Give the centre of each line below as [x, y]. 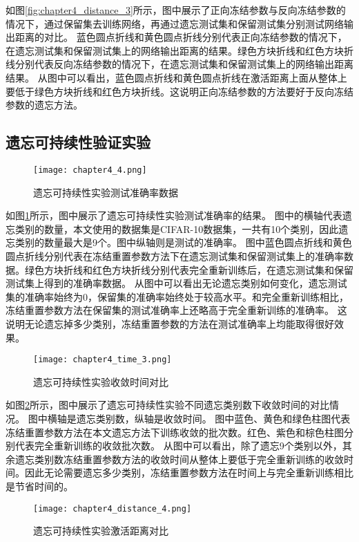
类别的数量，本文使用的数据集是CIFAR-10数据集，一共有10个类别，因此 [177, 228]
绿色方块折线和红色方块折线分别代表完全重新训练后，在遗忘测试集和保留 [189, 269]
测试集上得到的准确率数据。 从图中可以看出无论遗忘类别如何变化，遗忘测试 [176, 283]
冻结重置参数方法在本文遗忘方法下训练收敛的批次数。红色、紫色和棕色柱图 [175, 432]
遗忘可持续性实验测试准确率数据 [106, 192]
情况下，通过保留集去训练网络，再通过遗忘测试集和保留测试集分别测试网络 [175, 23]
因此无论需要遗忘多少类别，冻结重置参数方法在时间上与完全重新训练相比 [189, 473]
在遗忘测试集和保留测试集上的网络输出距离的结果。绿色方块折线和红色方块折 [179, 50]
